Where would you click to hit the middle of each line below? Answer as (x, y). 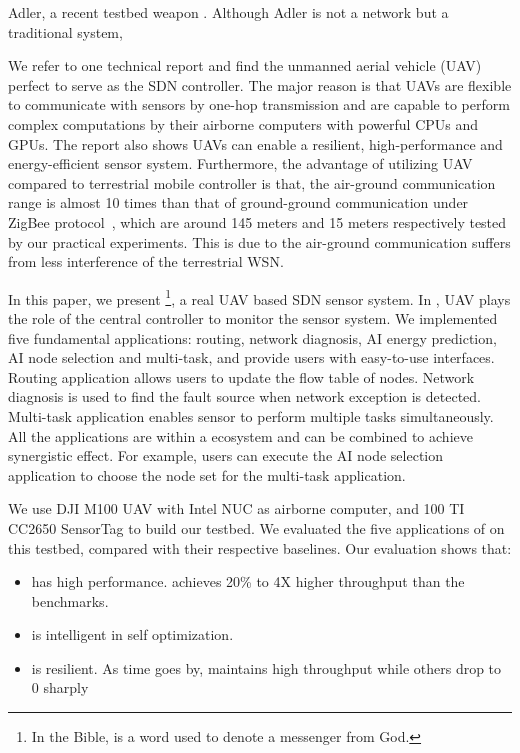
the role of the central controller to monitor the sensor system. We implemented (253, 317)
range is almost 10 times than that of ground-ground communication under (238, 202)
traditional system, (65, 31)
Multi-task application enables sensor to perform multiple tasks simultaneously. (251, 415)
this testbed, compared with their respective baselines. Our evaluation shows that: (260, 547)
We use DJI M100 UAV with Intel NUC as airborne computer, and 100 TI (236, 508)
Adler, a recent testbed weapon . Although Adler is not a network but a (228, 12)
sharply (66, 687)
